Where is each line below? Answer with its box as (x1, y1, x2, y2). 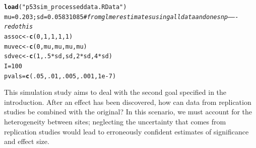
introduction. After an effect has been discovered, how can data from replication (4, 96, 251, 107)
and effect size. (4, 136, 49, 146)
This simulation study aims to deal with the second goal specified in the (4, 87, 227, 97)
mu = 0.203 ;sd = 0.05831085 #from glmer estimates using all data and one (4, 13, 217, 21)
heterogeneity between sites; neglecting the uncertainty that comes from (4, 116, 226, 127)
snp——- (217, 13, 239, 21)
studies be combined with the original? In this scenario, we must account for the (4, 106, 252, 117)
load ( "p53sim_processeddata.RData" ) (4, 4, 127, 11)
